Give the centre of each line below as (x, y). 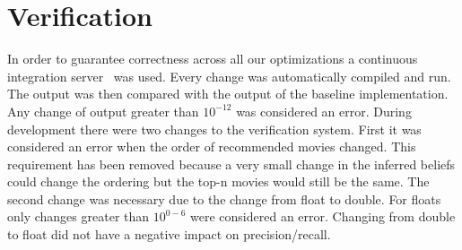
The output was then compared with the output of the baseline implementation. (228, 94)
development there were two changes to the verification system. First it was (214, 129)
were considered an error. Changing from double (323, 216)
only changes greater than (78, 216)
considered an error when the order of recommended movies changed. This (212, 147)
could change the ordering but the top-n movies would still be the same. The (218, 181)
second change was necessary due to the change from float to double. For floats (224, 198)
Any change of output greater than (103, 111)
